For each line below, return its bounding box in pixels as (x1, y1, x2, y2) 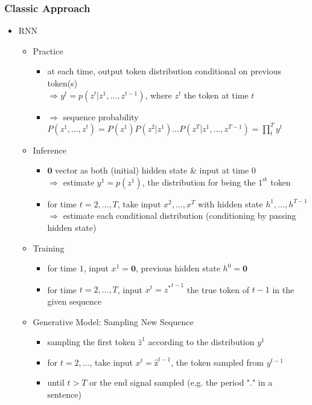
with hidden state (198, 197, 263, 210)
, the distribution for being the (142, 175, 256, 188)
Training (33, 241, 65, 254)
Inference (33, 143, 66, 156)
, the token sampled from (171, 355, 264, 368)
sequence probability (63, 110, 139, 123)
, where (145, 88, 172, 101)
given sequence (47, 295, 102, 308)
